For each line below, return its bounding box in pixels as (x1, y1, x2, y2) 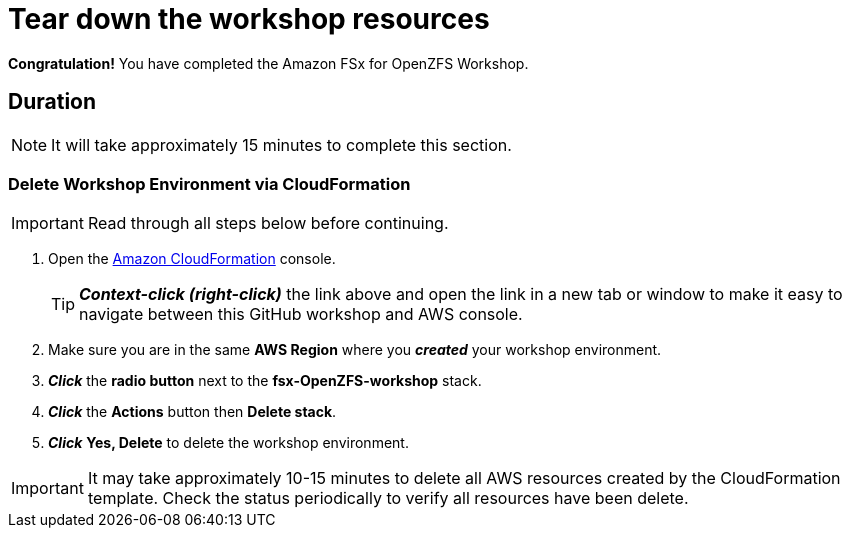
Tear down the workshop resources (8, 2, 490, 36)
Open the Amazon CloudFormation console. (48, 250, 336, 268)
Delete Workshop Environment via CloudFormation (8, 173, 411, 194)
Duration (8, 89, 97, 115)
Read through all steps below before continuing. (87, 213, 449, 234)
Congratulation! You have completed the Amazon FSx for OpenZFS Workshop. (8, 54, 529, 72)
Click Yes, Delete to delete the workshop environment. (48, 434, 409, 452)
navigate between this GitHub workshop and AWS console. (79, 304, 523, 325)
